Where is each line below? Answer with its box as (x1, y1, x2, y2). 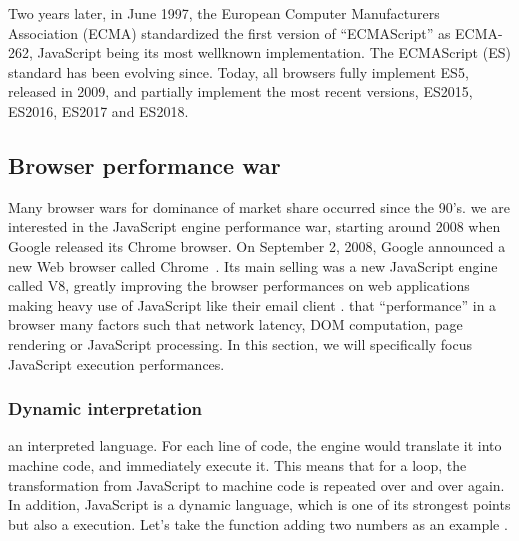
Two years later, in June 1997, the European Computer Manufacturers (8, 3, 440, 23)
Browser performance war (8, 149, 281, 180)
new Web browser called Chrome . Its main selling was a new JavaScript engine (8, 255, 498, 276)
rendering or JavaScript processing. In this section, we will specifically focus (8, 333, 473, 354)
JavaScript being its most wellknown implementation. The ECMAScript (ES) (37, 42, 511, 63)
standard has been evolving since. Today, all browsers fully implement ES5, (8, 61, 469, 82)
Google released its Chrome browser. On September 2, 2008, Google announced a (8, 235, 506, 256)
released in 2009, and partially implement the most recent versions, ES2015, (8, 81, 473, 102)
